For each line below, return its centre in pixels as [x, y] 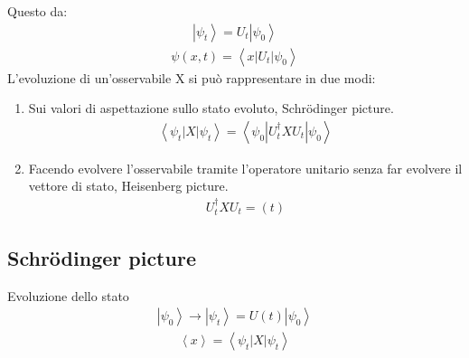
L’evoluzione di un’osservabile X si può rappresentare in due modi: [192, 77]
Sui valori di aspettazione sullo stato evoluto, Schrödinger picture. [211, 108]
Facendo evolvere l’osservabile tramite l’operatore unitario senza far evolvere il [245, 168]
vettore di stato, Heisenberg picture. [128, 186]
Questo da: [38, 11]
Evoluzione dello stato [68, 295]
